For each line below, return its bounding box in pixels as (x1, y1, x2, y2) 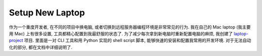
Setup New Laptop (9, 7, 85, 18)
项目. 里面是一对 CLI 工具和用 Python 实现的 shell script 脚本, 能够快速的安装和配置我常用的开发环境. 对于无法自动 (24, 38, 251, 43)
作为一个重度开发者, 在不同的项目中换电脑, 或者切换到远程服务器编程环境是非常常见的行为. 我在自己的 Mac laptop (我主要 (9, 24, 251, 30)
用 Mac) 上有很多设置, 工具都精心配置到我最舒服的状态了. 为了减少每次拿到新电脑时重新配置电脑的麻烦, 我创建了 (9, 30, 233, 36)
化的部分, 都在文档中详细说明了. (9, 44, 73, 50)
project (9, 38, 24, 43)
